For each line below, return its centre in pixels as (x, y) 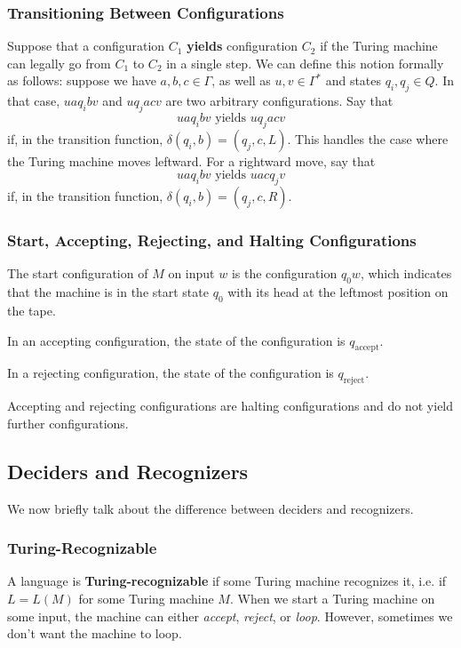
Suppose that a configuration (86, 46)
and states (354, 80)
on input (191, 273)
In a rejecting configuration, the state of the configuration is (171, 373)
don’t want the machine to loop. (95, 633)
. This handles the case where (368, 138)
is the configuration (284, 273)
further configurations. (68, 423)
